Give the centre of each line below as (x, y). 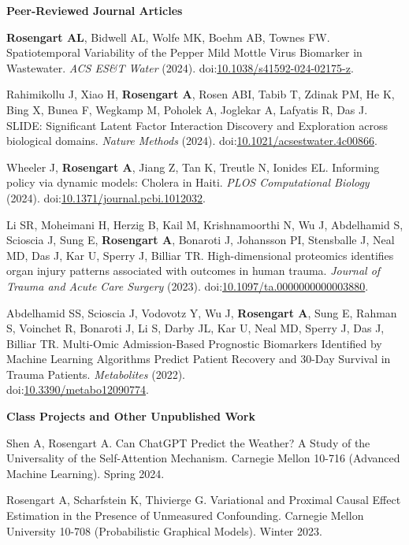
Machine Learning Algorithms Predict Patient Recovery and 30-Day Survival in (199, 359)
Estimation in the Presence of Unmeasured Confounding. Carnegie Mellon (185, 515)
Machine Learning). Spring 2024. (86, 473)
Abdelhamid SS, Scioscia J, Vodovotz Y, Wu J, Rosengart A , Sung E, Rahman (202, 312)
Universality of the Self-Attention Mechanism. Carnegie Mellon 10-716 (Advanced (203, 458)
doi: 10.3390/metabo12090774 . (78, 389)
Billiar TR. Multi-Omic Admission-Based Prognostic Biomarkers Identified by (194, 343)
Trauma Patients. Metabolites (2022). (96, 374)
